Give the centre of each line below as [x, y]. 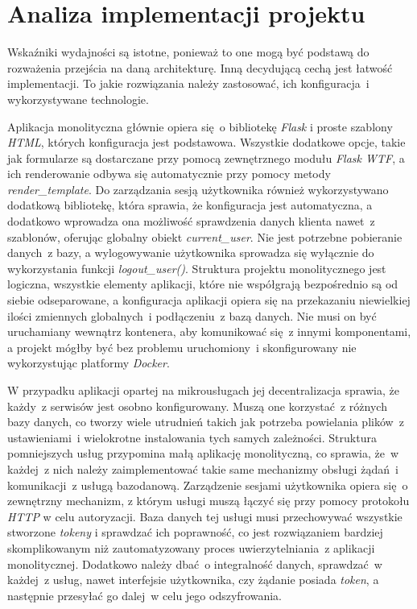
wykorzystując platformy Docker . [89, 363]
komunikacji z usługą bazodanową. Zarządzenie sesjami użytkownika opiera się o [208, 485]
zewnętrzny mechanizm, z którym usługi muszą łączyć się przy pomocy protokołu [208, 501]
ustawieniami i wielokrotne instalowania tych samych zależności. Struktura [192, 437]
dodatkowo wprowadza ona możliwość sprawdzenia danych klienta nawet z [191, 221]
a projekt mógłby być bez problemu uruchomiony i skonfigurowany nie [182, 347]
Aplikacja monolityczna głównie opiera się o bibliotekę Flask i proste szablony [200, 126]
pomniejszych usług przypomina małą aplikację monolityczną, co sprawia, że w [203, 453]
